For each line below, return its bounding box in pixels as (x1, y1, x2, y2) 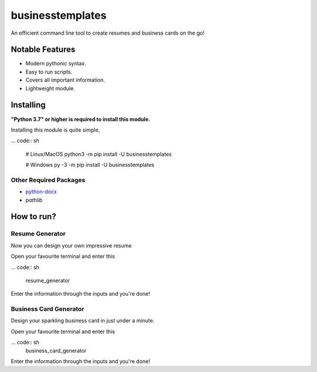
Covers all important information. (25, 76, 105, 83)
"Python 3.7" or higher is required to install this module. (11, 115, 151, 123)
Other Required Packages (11, 176, 86, 184)
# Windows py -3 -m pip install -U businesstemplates (25, 162, 155, 169)
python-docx (25, 188, 57, 195)
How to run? (11, 212, 56, 222)
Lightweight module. (25, 85, 76, 92)
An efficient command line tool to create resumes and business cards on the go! (11, 29, 205, 36)
